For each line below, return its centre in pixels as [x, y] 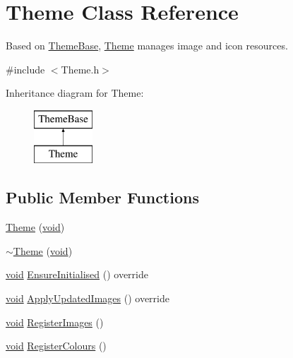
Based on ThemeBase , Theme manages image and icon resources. [147, 46]
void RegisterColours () [56, 346]
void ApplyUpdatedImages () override [88, 298]
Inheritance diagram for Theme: [75, 93]
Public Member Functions [102, 197]
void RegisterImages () [55, 322]
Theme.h [80, 69]
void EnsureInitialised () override [77, 274]
